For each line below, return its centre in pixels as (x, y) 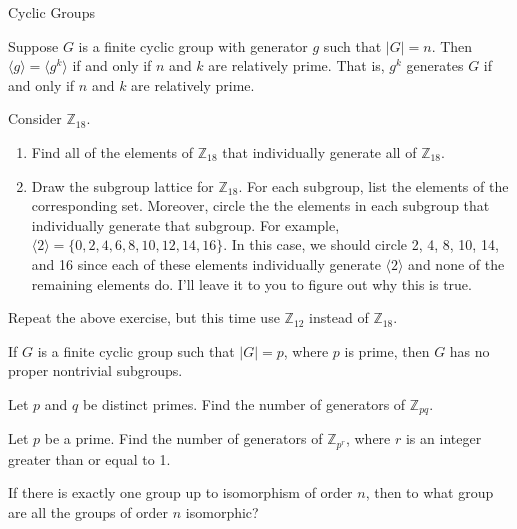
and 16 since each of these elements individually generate (206, 263)
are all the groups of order (88, 512)
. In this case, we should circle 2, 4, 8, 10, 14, (361, 244)
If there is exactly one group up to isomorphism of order (180, 492)
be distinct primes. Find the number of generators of (244, 403)
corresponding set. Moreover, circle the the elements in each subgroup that (260, 205)
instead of (339, 317)
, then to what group (429, 492)
